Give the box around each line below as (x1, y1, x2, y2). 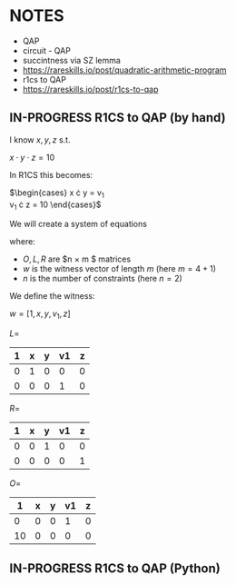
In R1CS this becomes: (9, 169, 93, 180)
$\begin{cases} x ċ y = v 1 (9, 187, 104, 200)
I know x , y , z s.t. (9, 134, 71, 145)
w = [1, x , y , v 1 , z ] (9, 308, 71, 322)
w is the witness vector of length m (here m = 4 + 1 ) (22, 263, 216, 274)
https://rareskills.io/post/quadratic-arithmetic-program (22, 64, 227, 75)
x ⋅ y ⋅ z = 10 (9, 152, 55, 163)
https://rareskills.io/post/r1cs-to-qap (22, 84, 159, 94)
